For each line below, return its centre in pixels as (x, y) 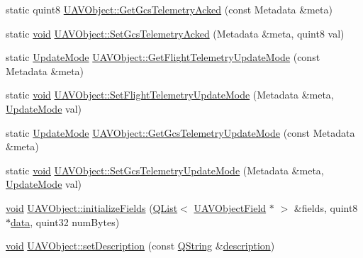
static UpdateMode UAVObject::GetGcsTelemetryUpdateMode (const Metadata (180, 132)
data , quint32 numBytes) (65, 221)
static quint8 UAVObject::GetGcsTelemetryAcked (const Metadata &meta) (169, 9)
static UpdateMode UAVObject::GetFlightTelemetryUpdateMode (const (163, 57)
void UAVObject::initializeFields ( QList (92, 207)
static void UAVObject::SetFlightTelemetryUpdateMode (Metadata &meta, (170, 95)
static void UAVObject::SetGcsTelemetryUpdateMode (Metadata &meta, (165, 170)
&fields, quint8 (326, 207)
